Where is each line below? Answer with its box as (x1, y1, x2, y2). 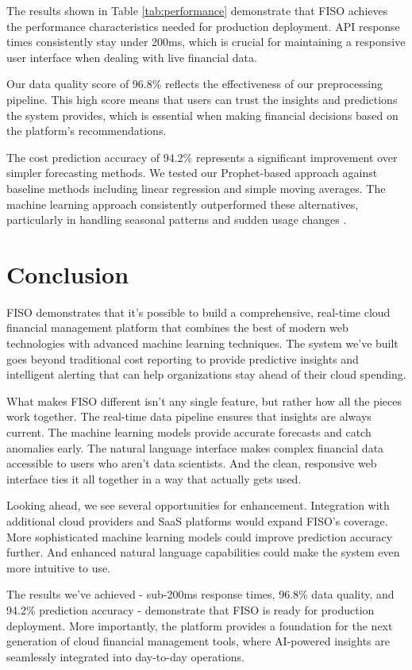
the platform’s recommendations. (6, 122, 167, 139)
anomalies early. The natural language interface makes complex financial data (6, 439, 384, 456)
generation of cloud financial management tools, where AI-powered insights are (6, 633, 390, 649)
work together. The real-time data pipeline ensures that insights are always (6, 408, 372, 425)
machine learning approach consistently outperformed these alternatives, (6, 195, 359, 212)
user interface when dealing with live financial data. (6, 48, 257, 65)
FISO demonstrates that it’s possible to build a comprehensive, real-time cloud (6, 303, 391, 320)
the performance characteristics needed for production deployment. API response (6, 17, 400, 34)
